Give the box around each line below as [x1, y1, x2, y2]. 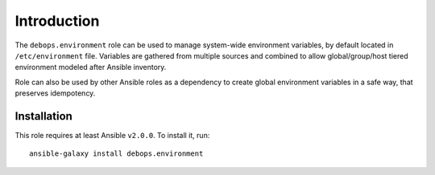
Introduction [14, 12, 100, 30]
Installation [14, 109, 72, 123]
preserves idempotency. [14, 88, 96, 98]
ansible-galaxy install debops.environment [29, 149, 204, 158]
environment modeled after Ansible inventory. [14, 63, 167, 72]
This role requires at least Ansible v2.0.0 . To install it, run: [14, 131, 210, 140]
